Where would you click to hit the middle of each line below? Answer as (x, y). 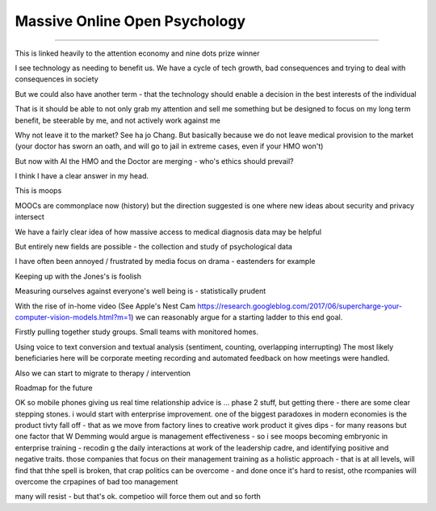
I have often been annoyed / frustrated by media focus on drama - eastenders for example (165, 262)
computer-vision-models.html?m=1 (73, 317)
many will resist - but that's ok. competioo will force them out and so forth (138, 496)
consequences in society (57, 79)
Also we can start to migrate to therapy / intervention (103, 373)
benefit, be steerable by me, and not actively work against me (118, 120)
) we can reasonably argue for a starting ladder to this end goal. (237, 317)
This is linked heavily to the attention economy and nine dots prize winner (137, 53)
